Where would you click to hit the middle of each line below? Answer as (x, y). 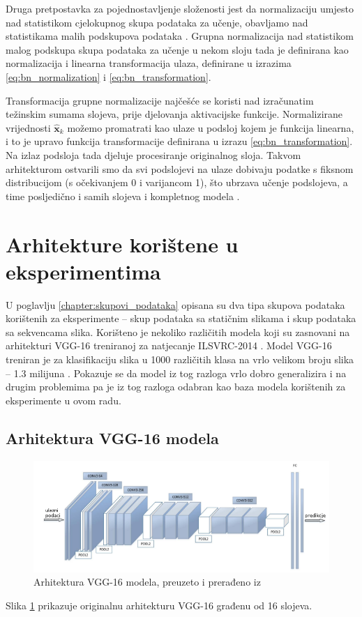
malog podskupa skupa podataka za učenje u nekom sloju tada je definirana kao (177, 49)
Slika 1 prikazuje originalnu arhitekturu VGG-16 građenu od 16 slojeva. (159, 605)
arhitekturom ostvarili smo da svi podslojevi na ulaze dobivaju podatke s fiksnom (180, 168)
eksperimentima (83, 271)
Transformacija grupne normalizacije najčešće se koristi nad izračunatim (160, 100)
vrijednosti (28, 127)
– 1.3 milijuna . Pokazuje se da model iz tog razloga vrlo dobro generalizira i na (176, 373)
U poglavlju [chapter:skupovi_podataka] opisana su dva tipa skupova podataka (175, 304)
